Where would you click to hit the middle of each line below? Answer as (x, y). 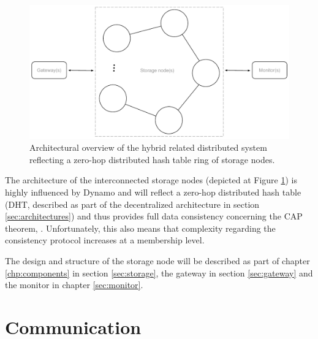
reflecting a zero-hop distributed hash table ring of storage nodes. (152, 159)
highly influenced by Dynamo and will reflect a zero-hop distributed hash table (153, 192)
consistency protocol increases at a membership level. (105, 240)
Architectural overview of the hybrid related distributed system (148, 147)
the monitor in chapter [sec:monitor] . (74, 285)
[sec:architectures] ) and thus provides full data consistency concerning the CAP (154, 216)
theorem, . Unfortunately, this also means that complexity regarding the (140, 228)
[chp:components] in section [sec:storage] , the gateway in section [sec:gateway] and (159, 272)
